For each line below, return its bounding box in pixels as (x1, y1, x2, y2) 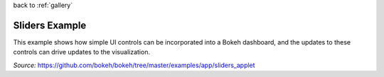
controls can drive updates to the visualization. (13, 48, 151, 57)
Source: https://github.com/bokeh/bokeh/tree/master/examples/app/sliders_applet (13, 61, 255, 69)
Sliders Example (13, 19, 87, 31)
